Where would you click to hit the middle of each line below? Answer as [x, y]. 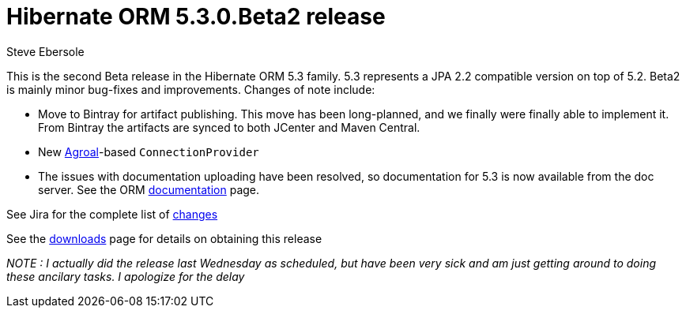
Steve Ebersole [45, 51]
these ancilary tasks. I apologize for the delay [126, 276]
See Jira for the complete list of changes [112, 214]
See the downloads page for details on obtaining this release [164, 238]
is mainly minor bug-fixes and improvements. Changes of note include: [191, 89]
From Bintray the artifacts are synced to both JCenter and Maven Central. [229, 127]
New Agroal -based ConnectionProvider [149, 151]
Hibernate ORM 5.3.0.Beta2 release [196, 17]
